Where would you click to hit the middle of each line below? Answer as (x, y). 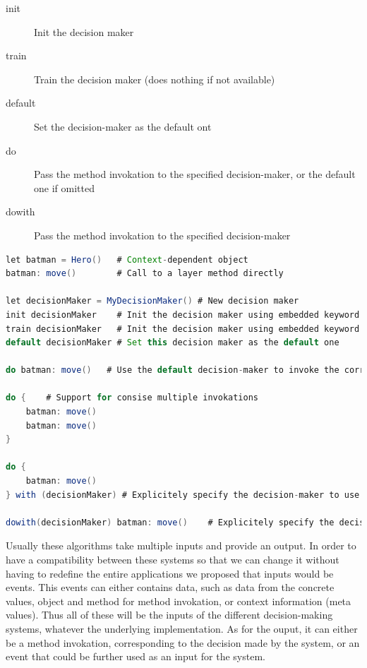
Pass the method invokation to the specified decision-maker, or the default (195, 174)
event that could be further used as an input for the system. (136, 656)
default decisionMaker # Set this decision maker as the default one (173, 343)
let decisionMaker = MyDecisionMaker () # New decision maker (152, 301)
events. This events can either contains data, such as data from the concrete (170, 587)
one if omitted (64, 187)
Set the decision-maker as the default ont (123, 126)
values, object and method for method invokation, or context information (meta (179, 601)
